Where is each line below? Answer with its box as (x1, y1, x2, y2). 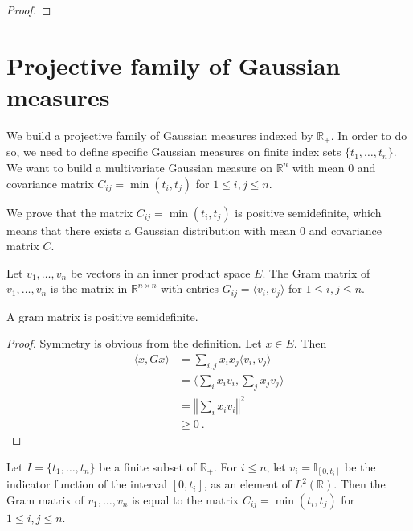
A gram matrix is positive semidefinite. (6, 307, 198, 324)
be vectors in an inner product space (70, 264, 251, 281)
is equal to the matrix (132, 491, 239, 508)
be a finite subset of (99, 458, 196, 475)
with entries (160, 280, 219, 297)
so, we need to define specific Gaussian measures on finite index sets (6, 143, 341, 160)
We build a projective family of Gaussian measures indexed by (6, 126, 313, 143)
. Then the (333, 475, 386, 492)
